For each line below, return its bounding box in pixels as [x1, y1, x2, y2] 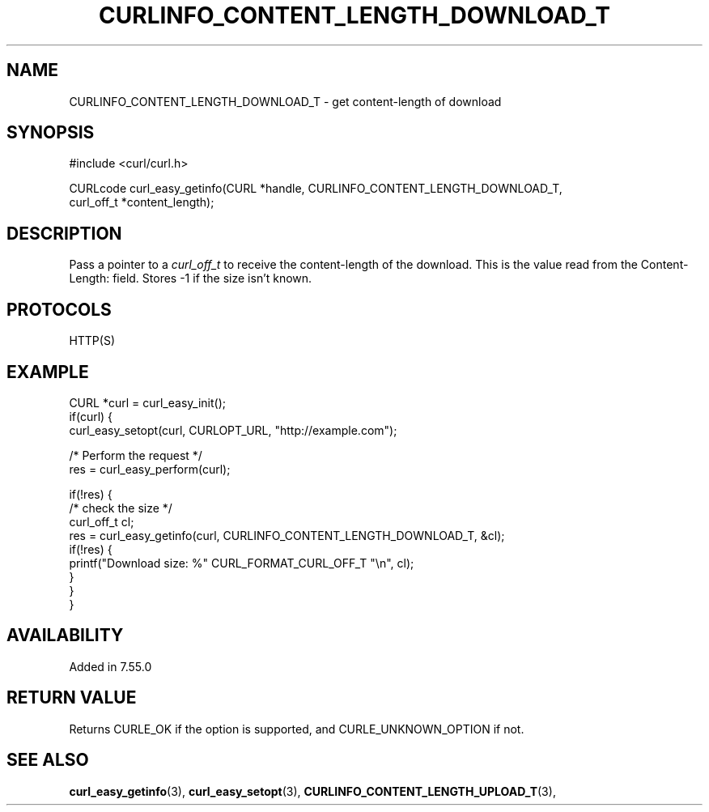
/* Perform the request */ [69, 448, 202, 462]
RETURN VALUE [6, 687, 137, 708]
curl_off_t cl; [69, 514, 134, 529]
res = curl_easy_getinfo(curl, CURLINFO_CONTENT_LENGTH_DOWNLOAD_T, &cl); [69, 528, 505, 542]
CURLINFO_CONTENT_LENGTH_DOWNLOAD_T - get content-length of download [69, 94, 502, 108]
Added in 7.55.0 [69, 659, 152, 674]
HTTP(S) [69, 334, 116, 348]
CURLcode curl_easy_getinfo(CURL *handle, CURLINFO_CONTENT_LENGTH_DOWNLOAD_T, [69, 181, 563, 196]
